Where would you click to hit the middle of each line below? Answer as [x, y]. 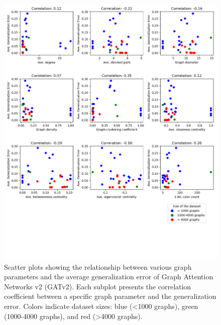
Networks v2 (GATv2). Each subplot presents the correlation [98, 286]
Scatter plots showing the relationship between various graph [98, 266]
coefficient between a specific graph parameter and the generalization [110, 296]
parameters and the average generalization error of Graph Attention [109, 277]
